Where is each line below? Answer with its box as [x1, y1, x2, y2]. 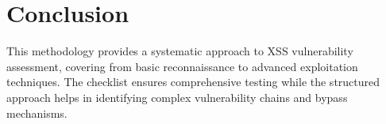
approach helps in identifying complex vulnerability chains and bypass [6, 88, 348, 105]
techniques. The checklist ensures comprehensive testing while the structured [6, 73, 380, 90]
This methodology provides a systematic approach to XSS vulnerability [6, 43, 353, 59]
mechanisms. [6, 104, 68, 121]
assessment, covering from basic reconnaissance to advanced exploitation [6, 58, 358, 74]
